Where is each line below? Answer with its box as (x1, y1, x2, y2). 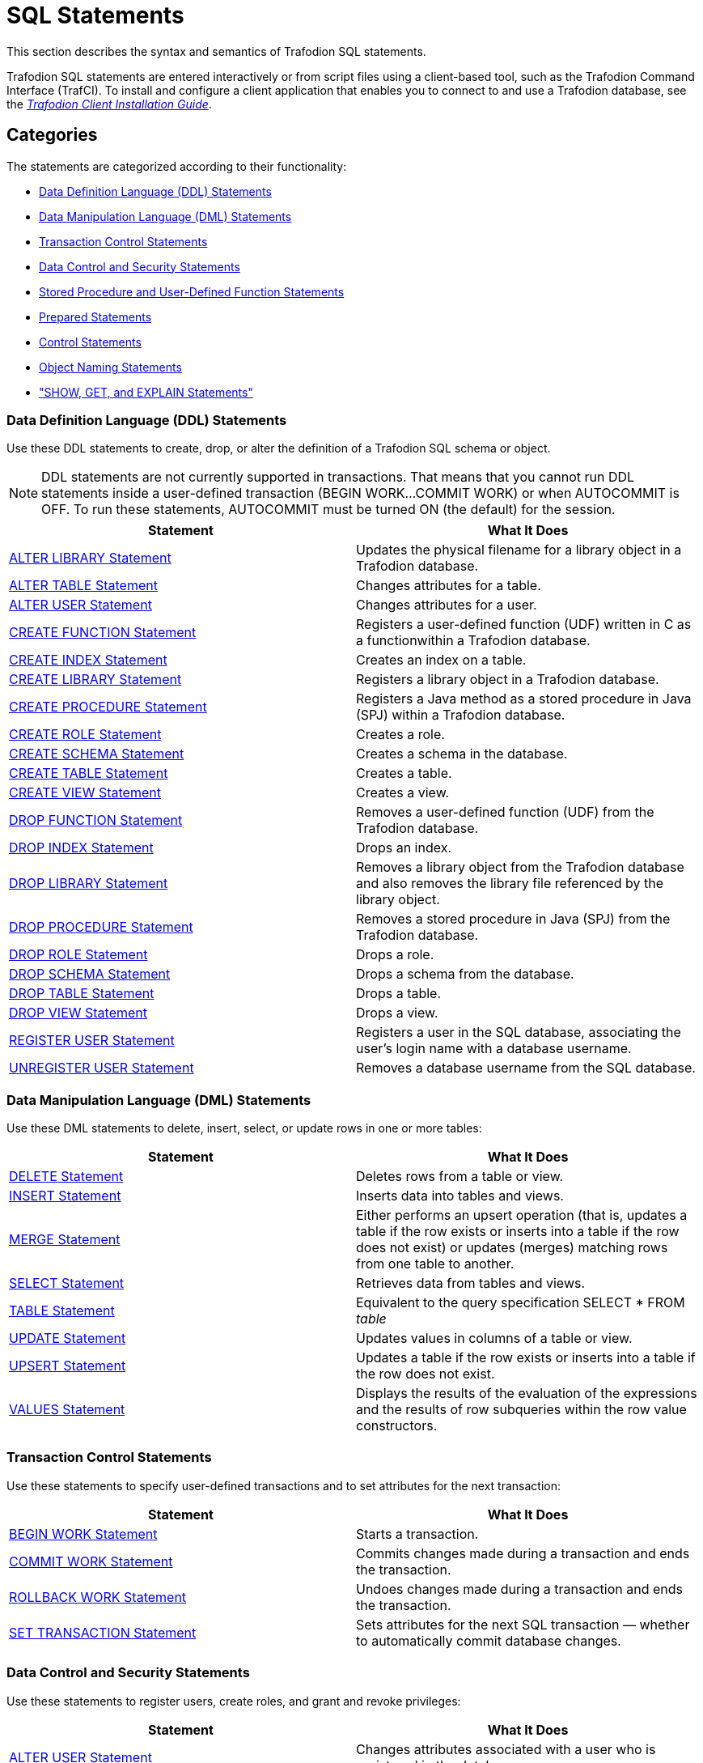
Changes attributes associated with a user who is (356, 1740, 656, 1757)
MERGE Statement (9, 1231, 121, 1248)
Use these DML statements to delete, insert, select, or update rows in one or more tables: (6, 1121, 482, 1136)
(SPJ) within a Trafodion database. (356, 707, 565, 724)
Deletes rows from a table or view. (356, 1168, 564, 1185)
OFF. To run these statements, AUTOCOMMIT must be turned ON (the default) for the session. (41, 501, 616, 518)
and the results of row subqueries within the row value (356, 1401, 687, 1418)
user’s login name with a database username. (356, 1040, 632, 1057)
